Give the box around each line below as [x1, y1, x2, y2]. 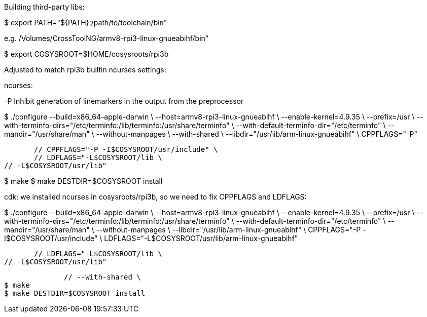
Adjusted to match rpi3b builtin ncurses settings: [4, 65, 166, 74]
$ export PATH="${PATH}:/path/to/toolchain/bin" [4, 18, 167, 27]
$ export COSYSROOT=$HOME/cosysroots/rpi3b [4, 50, 169, 58]
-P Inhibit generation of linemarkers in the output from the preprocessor [4, 97, 244, 105]
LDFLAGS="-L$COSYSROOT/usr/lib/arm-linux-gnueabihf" [104, 234, 298, 243]
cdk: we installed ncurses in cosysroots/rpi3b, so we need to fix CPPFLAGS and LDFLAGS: [4, 192, 307, 201]
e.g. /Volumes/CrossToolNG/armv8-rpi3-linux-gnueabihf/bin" [4, 34, 209, 43]
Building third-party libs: [4, 3, 85, 11]
